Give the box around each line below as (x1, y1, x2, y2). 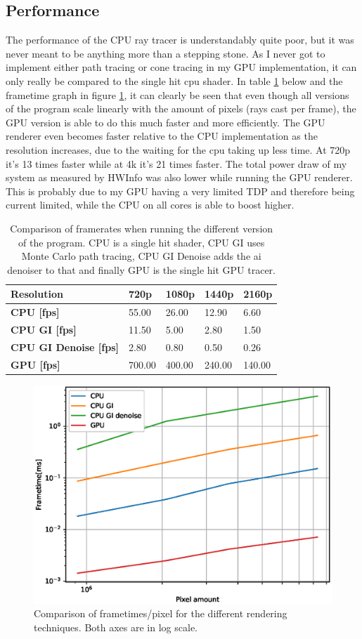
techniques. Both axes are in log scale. (34, 619, 198, 634)
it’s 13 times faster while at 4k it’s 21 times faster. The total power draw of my (6, 156, 347, 171)
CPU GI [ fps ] (11, 322, 77, 336)
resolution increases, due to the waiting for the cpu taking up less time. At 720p (6, 142, 351, 157)
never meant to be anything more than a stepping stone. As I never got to (6, 46, 325, 60)
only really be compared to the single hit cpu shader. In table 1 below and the (6, 73, 343, 88)
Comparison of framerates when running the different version (10, 220, 273, 235)
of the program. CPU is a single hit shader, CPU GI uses (18, 235, 265, 249)
